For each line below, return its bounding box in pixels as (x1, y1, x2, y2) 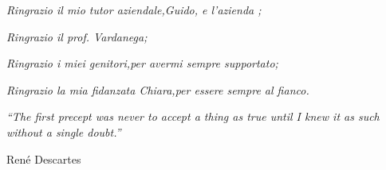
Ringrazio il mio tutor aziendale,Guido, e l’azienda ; (6, 2, 262, 17)
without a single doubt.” (6, 123, 121, 140)
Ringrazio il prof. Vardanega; (6, 28, 148, 44)
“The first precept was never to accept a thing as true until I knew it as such (6, 108, 380, 125)
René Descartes (6, 150, 81, 167)
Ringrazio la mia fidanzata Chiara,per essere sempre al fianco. (6, 81, 309, 98)
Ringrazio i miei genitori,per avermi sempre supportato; (6, 55, 278, 71)
